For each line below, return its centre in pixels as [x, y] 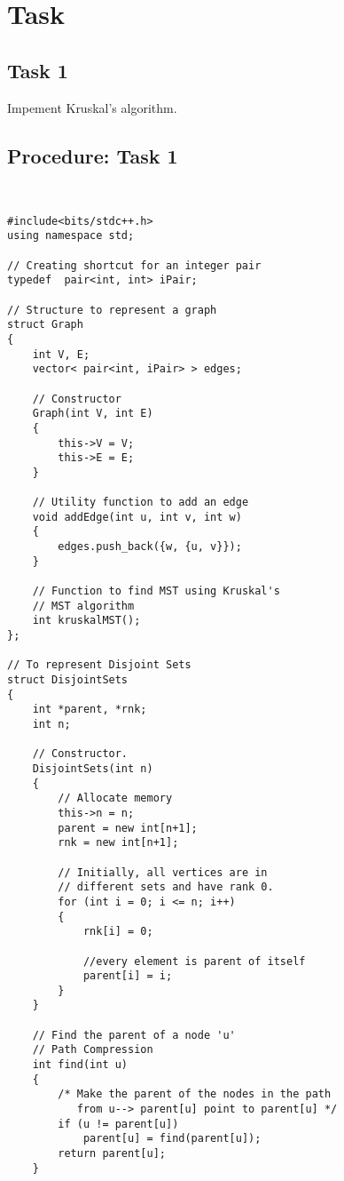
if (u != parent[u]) [118, 1124]
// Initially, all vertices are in [163, 872]
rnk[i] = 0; [118, 932]
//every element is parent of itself [194, 961]
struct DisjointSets [68, 680]
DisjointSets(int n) [93, 768]
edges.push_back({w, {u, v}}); [150, 547]
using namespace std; [71, 236]
